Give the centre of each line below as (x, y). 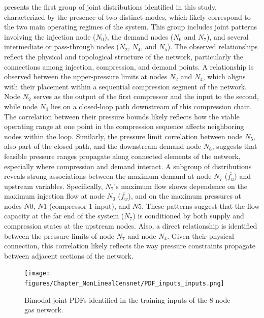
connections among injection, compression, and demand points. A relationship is (129, 66)
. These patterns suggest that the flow (201, 205)
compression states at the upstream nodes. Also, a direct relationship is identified (131, 226)
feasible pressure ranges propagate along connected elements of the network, (122, 156)
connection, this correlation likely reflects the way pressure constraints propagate (130, 246)
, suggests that (235, 146)
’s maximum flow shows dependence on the (180, 186)
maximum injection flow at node (54, 196)
